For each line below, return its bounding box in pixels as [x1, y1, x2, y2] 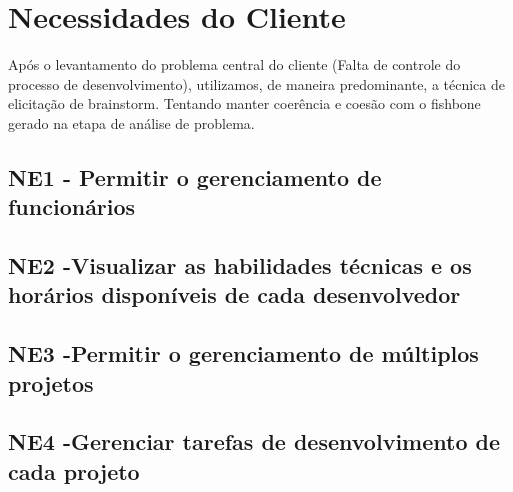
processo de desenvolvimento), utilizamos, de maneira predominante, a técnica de [8, 73, 505, 94]
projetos [8, 367, 94, 398]
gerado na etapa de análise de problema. [8, 112, 255, 133]
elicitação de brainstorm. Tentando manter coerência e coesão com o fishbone [8, 93, 481, 114]
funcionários [8, 191, 136, 222]
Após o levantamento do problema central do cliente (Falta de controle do [8, 54, 461, 75]
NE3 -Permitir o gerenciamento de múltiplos [8, 338, 479, 369]
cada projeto [8, 455, 140, 486]
